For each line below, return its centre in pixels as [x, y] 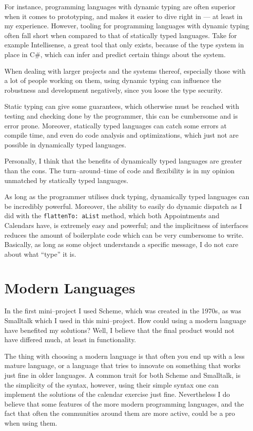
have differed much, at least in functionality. [70, 339]
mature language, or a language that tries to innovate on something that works [123, 365]
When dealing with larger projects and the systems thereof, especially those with [125, 71]
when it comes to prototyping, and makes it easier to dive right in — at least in [124, 16]
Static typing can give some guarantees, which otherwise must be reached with [122, 106]
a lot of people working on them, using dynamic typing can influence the [113, 80]
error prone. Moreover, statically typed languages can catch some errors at [116, 125]
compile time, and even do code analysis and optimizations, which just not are [122, 135]
